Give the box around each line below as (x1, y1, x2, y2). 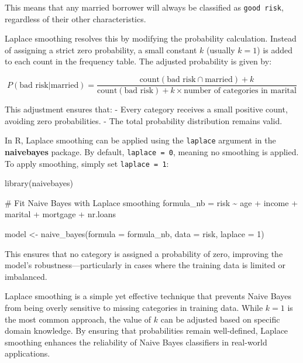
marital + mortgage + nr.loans (5, 208, 116, 220)
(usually (206, 43, 235, 56)
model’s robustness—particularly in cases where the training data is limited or (5, 259, 285, 271)
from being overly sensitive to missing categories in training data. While (5, 302, 263, 313)
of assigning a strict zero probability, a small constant (5, 43, 197, 56)
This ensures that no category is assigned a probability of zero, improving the (5, 247, 283, 259)
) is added (257, 43, 293, 56)
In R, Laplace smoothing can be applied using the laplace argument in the (5, 134, 276, 146)
